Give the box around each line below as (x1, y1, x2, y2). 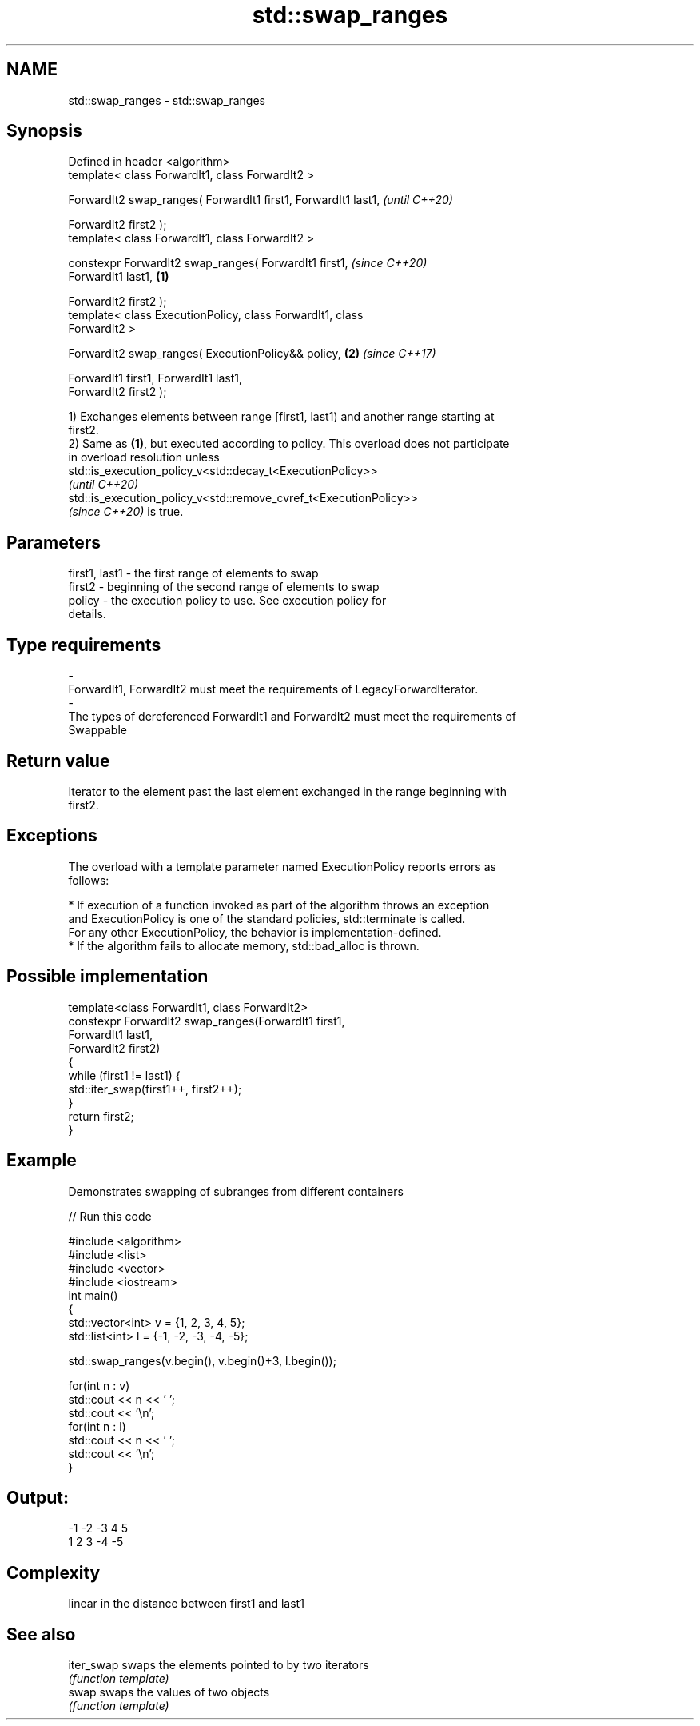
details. (68, 607, 106, 621)
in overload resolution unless (68, 450, 220, 465)
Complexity (6, 1562, 101, 1583)
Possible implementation (6, 966, 209, 987)
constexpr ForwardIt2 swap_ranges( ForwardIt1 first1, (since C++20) (68, 256, 428, 270)
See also (6, 1624, 76, 1644)
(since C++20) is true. (68, 505, 184, 519)
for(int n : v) (68, 1378, 130, 1392)
